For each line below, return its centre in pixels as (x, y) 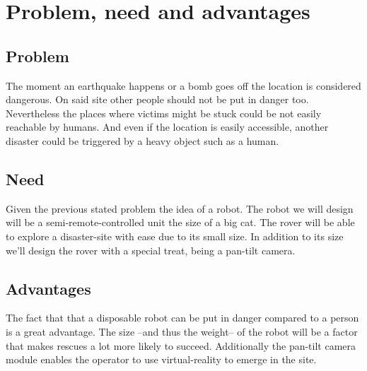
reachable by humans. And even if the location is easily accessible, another (167, 127)
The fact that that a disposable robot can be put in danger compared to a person (182, 318)
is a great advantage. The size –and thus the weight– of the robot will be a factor (182, 331)
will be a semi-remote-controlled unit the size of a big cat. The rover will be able (180, 222)
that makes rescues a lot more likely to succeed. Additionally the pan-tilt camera (181, 345)
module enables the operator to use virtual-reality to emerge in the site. (161, 359)
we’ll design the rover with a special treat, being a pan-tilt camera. (151, 250)
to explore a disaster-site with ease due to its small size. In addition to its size (175, 236)
